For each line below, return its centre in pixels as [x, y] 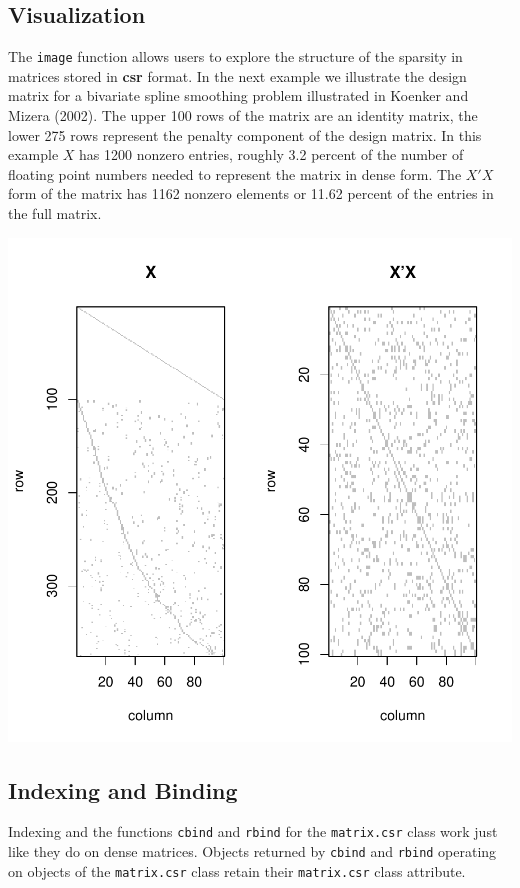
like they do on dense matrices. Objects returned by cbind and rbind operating [252, 851]
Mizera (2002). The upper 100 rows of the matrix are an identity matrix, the [243, 115]
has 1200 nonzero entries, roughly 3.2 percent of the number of [271, 154]
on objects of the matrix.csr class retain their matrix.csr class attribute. [237, 870]
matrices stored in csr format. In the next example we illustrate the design [237, 75]
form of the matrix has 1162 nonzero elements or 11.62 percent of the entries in [251, 193]
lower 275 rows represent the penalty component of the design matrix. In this [245, 134]
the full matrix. [55, 213]
